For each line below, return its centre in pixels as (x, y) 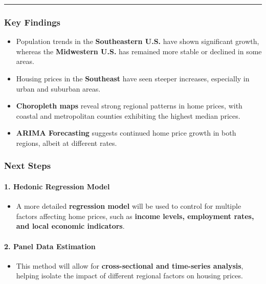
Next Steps (28, 166)
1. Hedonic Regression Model (57, 186)
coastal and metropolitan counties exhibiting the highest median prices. (128, 115)
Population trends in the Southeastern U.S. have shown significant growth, (138, 41)
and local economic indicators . (70, 226)
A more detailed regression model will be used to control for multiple (129, 206)
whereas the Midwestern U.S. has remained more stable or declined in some (139, 51)
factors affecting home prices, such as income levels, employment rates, (135, 216)
